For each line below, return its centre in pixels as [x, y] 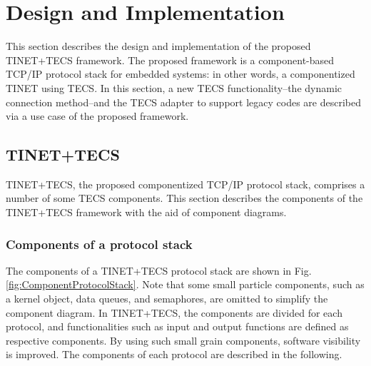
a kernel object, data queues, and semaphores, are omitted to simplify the [167, 299]
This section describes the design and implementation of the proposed [158, 46]
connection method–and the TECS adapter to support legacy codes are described [183, 102]
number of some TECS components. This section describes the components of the [184, 198]
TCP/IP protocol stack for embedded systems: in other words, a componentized [181, 74]
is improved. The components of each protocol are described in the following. [174, 354]
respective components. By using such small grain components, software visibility [183, 340]
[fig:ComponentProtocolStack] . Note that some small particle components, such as [185, 284]
